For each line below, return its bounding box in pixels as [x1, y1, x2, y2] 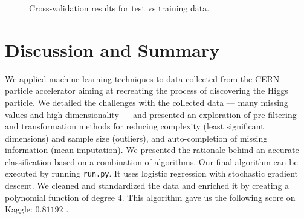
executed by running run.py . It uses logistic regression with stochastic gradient [5, 167, 299, 180]
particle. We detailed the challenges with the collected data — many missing [5, 96, 288, 108]
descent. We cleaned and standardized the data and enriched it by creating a [5, 179, 289, 192]
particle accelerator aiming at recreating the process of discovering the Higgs [5, 84, 288, 97]
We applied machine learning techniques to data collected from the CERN [5, 72, 280, 85]
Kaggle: [5, 203, 33, 215]
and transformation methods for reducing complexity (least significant [5, 120, 264, 132]
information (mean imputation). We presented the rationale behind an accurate [5, 143, 299, 156]
